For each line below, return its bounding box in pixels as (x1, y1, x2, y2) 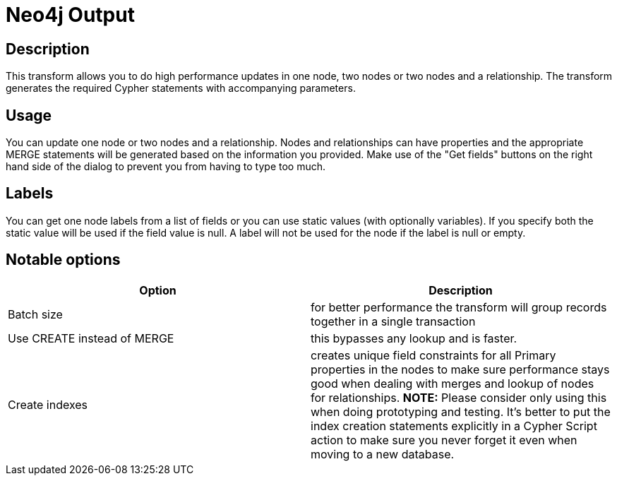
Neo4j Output (6, 3, 135, 27)
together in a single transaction (311, 314, 476, 328)
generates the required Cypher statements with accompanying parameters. (6, 82, 356, 95)
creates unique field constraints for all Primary (311, 348, 556, 362)
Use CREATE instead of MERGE (8, 331, 174, 345)
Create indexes (8, 397, 88, 412)
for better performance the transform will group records (311, 299, 607, 314)
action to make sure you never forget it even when (311, 432, 577, 447)
